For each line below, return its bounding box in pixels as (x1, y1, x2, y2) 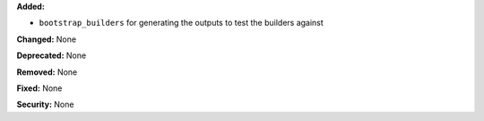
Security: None (16, 99, 74, 110)
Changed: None (16, 34, 76, 44)
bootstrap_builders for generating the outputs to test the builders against (39, 18, 324, 28)
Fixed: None (16, 83, 63, 93)
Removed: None (16, 67, 78, 77)
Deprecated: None (16, 50, 87, 61)
